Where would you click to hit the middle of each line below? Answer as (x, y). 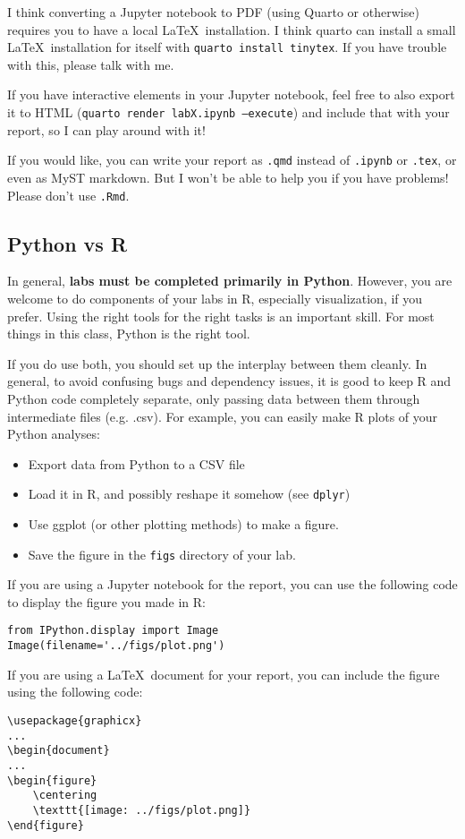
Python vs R (68, 243)
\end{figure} (46, 825)
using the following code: (75, 692)
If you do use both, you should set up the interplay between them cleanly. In (217, 363)
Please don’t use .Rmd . (68, 195)
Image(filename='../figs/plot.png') (116, 646)
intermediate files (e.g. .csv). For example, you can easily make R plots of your (223, 416)
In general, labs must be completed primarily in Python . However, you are (230, 281)
